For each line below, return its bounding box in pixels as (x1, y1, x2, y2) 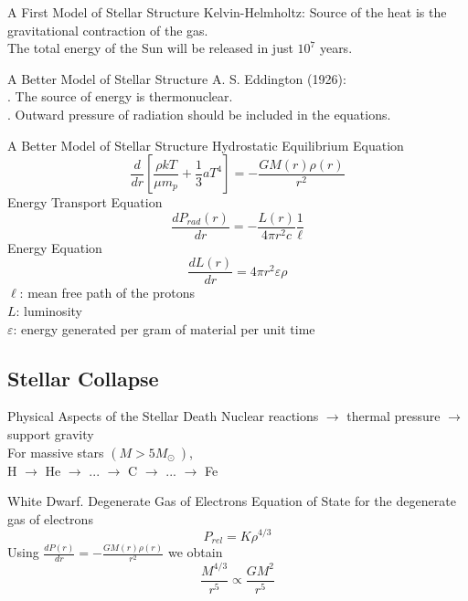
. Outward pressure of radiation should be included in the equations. (7, 104, 391, 123)
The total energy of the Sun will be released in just (7, 38, 293, 58)
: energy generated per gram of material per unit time (13, 319, 315, 338)
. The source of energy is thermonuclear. (7, 87, 233, 106)
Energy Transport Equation (7, 193, 163, 212)
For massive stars (7, 442, 104, 461)
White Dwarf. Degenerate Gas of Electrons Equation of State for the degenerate (7, 491, 456, 511)
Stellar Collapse (7, 364, 159, 392)
